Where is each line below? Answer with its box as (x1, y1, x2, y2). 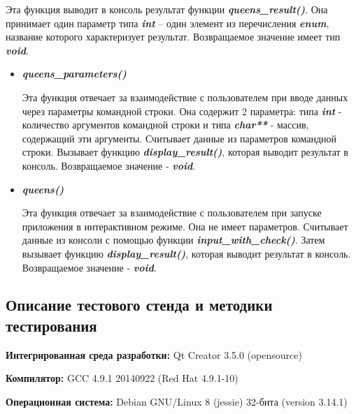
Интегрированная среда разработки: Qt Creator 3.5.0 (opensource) (6, 347, 302, 362)
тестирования (6, 314, 97, 336)
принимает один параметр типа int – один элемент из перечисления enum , (6, 15, 329, 30)
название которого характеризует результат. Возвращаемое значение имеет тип (6, 29, 341, 44)
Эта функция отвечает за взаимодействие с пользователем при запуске (22, 205, 322, 220)
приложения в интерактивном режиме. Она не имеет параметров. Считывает (22, 219, 348, 233)
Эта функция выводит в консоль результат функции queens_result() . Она (6, 2, 328, 16)
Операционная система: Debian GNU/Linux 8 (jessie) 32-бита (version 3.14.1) (6, 394, 348, 408)
